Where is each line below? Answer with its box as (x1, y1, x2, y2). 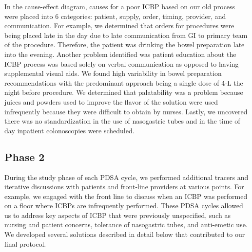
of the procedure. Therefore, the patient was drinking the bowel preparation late (4, 39, 245, 50)
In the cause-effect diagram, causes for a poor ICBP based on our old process (4, 1, 235, 11)
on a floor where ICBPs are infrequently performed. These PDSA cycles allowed (4, 200, 243, 211)
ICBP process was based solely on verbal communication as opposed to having (4, 58, 239, 69)
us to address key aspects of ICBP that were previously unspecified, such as (4, 210, 231, 220)
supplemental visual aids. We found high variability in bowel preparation (4, 68, 222, 78)
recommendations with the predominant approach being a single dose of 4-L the (4, 77, 243, 88)
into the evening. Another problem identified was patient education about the (4, 49, 236, 59)
